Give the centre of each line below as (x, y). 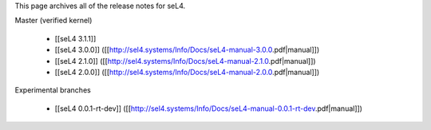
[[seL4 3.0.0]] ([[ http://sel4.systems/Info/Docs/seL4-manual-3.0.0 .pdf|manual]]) (187, 50)
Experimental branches (53, 90)
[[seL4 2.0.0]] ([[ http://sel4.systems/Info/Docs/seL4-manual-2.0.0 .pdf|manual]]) (187, 72)
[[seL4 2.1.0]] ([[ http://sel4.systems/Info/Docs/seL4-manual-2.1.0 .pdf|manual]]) (185, 61)
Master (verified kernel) (53, 21)
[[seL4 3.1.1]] (75, 38)
